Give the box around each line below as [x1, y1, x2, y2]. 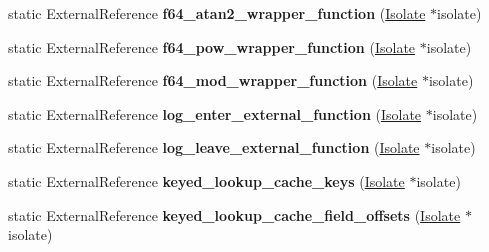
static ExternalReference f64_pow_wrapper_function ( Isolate [8, 36, 416, 57]
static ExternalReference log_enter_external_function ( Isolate [8, 103, 422, 124]
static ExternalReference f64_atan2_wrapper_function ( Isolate [8, 3, 426, 23]
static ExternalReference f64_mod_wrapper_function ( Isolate [8, 70, 418, 91]
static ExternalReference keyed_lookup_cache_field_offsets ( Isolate [8, 204, 461, 225]
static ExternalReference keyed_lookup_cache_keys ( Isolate [8, 170, 405, 191]
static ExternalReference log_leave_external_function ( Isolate [8, 137, 420, 158]
